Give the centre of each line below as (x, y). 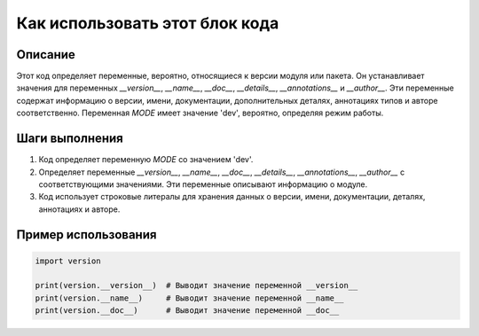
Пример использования (86, 234)
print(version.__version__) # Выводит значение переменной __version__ (196, 285)
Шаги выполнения (70, 139)
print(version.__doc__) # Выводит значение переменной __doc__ (187, 311)
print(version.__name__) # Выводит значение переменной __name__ (189, 298)
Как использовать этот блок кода (148, 23)
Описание (46, 55)
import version (68, 261)
